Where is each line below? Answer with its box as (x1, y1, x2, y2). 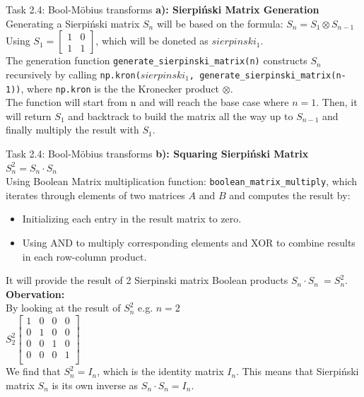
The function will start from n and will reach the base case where (6, 95, 289, 109)
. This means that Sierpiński (236, 364, 359, 379)
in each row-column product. (22, 249, 147, 263)
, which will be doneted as (95, 33, 209, 48)
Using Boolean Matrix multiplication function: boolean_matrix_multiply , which (6, 174, 358, 189)
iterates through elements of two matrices (6, 187, 185, 202)
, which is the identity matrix (97, 364, 224, 379)
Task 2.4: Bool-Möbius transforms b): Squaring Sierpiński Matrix (6, 146, 309, 160)
